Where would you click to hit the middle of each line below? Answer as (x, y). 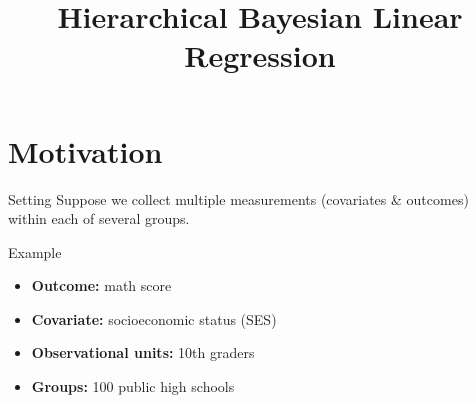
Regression (260, 55)
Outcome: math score (101, 285)
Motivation (85, 150)
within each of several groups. (99, 218)
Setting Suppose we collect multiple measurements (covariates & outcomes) (238, 198)
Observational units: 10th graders (143, 352)
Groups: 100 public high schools (133, 386)
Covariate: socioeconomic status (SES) (154, 318)
